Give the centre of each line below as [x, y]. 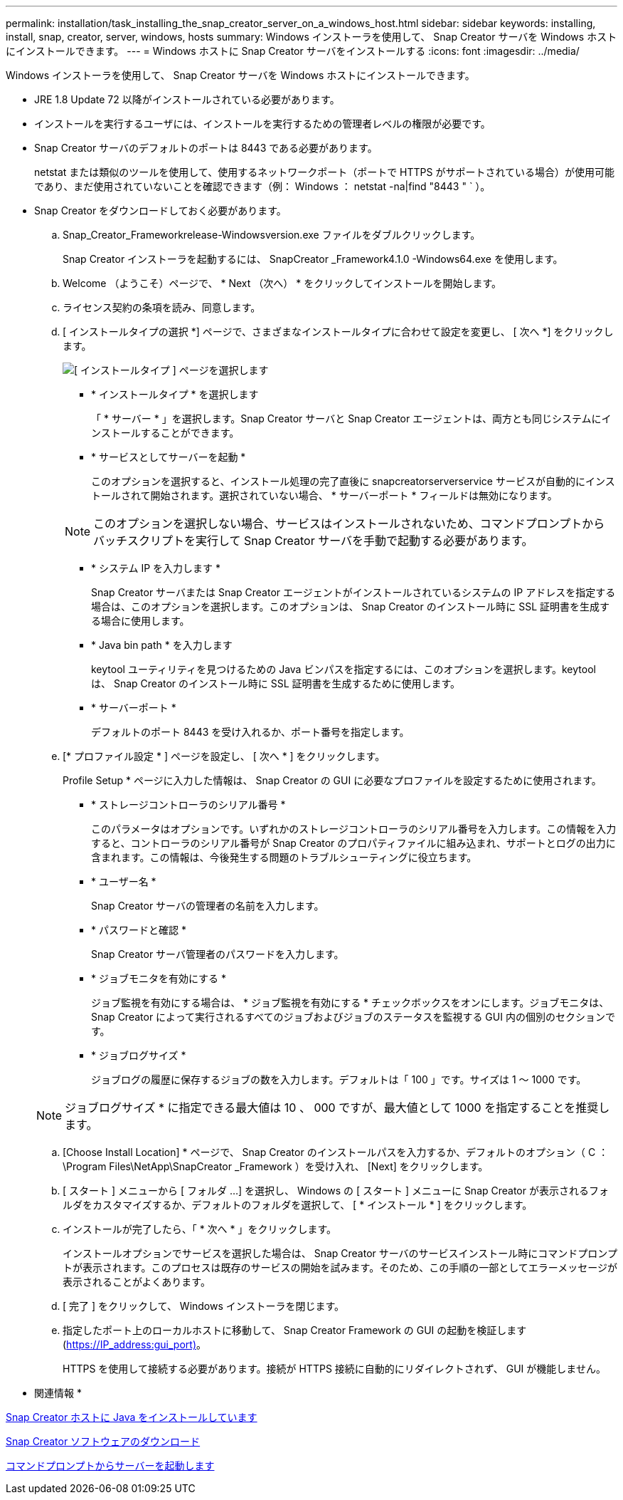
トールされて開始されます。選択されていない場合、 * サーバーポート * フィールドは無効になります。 [324, 495]
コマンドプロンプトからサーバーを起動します [110, 1465]
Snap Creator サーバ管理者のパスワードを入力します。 [218, 954]
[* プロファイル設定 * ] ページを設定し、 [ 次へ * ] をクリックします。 [224, 756]
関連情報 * [58, 1393]
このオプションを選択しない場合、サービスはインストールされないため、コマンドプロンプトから [349, 524]
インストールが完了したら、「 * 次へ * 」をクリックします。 [200, 1229]
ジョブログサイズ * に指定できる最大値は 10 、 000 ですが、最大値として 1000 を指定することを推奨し [337, 1108]
